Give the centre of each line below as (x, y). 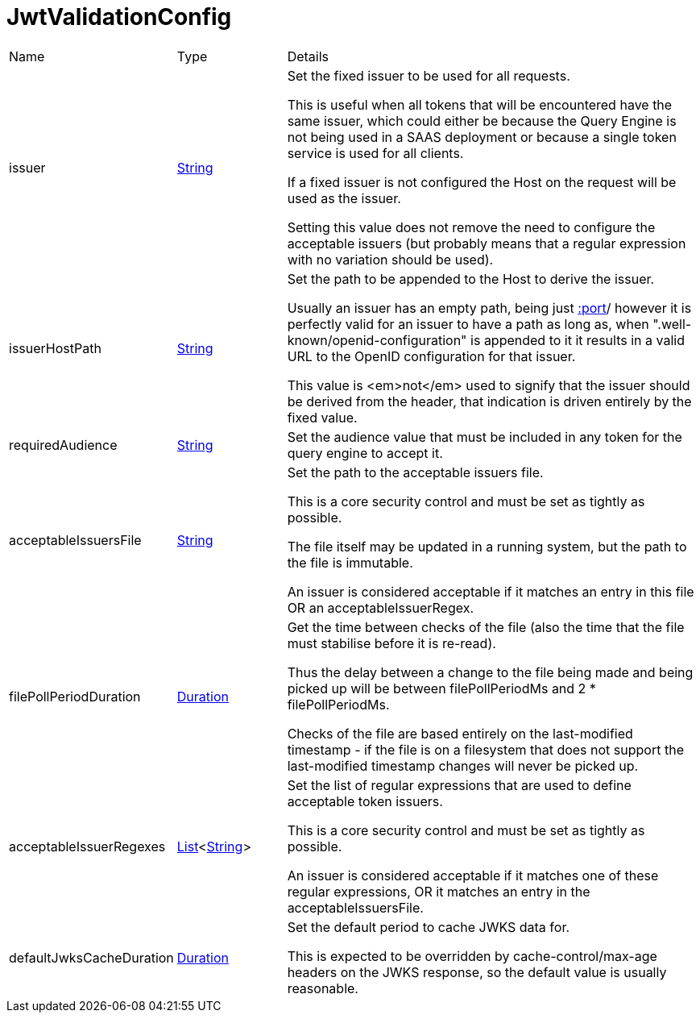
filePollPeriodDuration (75, 696)
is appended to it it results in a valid (578, 340)
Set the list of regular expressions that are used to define (459, 785)
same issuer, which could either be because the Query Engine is (482, 121)
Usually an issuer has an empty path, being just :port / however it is (489, 308)
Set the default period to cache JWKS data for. (429, 927)
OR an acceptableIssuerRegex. (381, 607)
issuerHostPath (55, 348)
